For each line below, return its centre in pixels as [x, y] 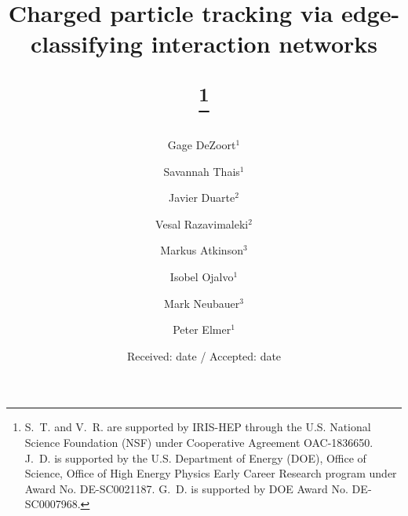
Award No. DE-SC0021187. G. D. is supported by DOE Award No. [186, 488]
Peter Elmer [202, 329]
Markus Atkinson [202, 250]
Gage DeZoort [202, 145]
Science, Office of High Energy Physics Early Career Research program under [211, 473]
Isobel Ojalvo [202, 277]
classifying [86, 44]
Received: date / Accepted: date [204, 355]
